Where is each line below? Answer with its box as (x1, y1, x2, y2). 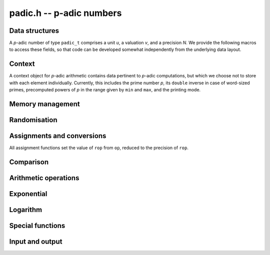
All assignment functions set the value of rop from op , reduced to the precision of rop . (9, 145, 188, 151)
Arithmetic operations (9, 174, 79, 182)
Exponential (9, 190, 47, 198)
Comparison (9, 158, 49, 166)
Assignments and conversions (9, 131, 106, 140)
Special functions (9, 221, 65, 230)
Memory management (9, 100, 80, 108)
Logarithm (9, 205, 42, 214)
